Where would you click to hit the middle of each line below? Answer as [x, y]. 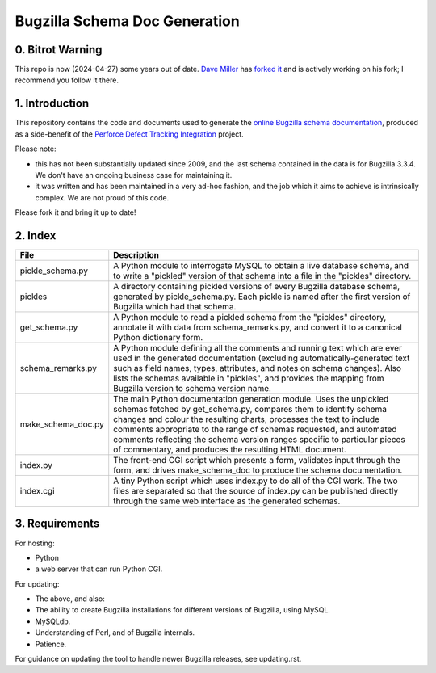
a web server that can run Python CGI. [99, 569]
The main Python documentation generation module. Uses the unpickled [251, 399]
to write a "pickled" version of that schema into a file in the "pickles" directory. [262, 276]
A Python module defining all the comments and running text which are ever [258, 348]
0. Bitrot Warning [59, 50]
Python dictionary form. [158, 337]
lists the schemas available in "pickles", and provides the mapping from [249, 378]
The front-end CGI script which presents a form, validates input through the [257, 460]
